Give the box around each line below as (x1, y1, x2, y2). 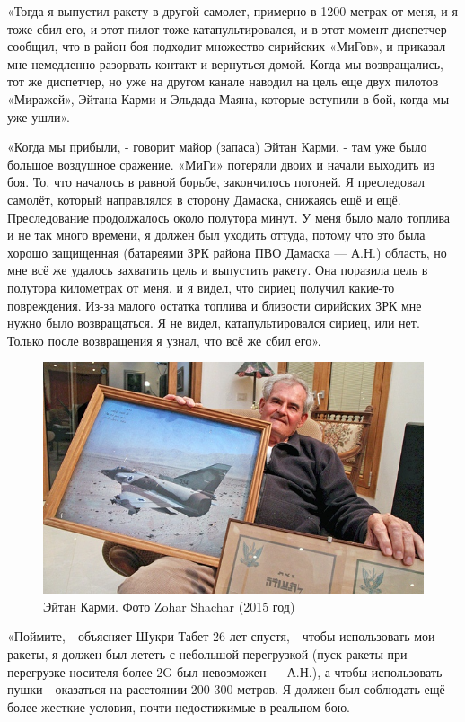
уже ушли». (7, 107, 70, 126)
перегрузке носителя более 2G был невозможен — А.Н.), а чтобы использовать (7, 662, 443, 681)
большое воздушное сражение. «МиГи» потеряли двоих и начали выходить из (7, 154, 435, 173)
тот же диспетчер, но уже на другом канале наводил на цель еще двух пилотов (7, 72, 439, 91)
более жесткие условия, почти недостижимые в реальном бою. (7, 697, 351, 716)
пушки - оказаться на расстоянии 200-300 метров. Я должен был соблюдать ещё (7, 680, 445, 699)
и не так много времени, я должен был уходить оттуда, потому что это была (7, 225, 426, 244)
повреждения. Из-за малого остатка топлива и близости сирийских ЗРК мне (7, 295, 422, 314)
